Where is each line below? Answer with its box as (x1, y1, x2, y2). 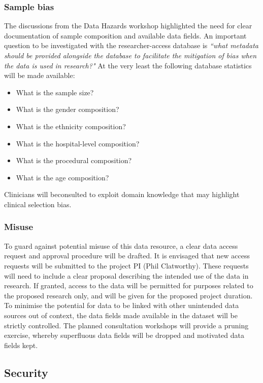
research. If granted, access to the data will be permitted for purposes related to (4, 280, 253, 291)
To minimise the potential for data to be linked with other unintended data (4, 300, 239, 311)
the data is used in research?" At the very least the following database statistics (4, 60, 252, 70)
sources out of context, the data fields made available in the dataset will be (4, 310, 238, 320)
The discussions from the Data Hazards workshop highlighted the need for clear (4, 20, 252, 31)
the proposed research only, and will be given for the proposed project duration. (4, 290, 253, 300)
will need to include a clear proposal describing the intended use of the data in (4, 270, 249, 281)
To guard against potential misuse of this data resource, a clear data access (4, 240, 238, 251)
